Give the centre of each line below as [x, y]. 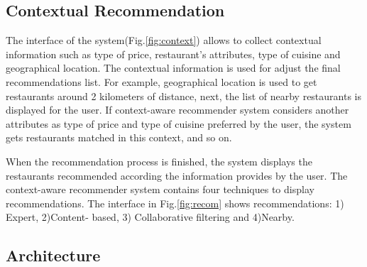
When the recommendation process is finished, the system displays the [159, 161]
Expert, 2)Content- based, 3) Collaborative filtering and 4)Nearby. [150, 217]
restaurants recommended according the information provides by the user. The [177, 175]
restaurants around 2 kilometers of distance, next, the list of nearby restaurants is [184, 96]
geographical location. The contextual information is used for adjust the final [173, 68]
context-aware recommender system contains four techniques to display [160, 189]
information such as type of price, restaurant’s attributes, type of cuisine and [173, 54]
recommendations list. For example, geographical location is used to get [161, 81]
